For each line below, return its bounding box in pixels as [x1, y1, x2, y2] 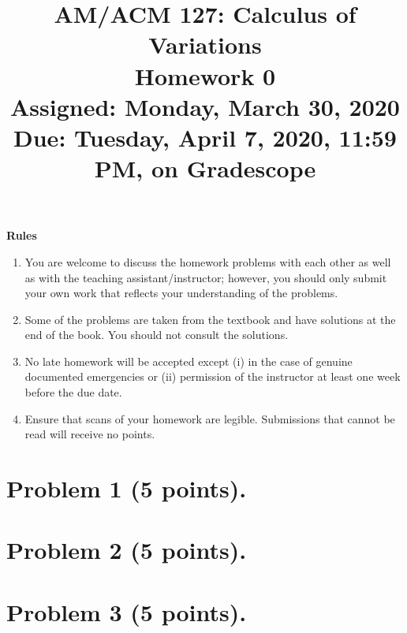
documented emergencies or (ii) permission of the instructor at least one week [24, 368, 401, 385]
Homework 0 [134, 59, 276, 91]
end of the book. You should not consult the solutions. [24, 326, 289, 343]
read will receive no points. [24, 426, 155, 442]
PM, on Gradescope [94, 152, 316, 184]
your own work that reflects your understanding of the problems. [24, 285, 338, 301]
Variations [148, 28, 262, 61]
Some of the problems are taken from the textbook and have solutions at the [24, 311, 396, 327]
